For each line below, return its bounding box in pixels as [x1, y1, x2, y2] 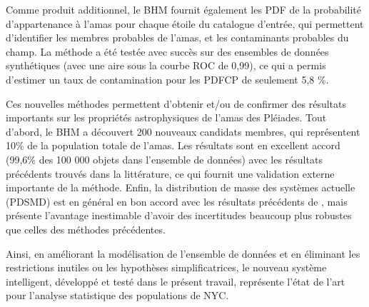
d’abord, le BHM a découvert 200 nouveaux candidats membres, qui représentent [6, 124, 360, 139]
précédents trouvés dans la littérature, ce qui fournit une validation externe [6, 166, 335, 181]
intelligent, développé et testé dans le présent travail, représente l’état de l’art [6, 273, 345, 288]
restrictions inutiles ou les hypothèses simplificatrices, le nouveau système [6, 260, 327, 275]
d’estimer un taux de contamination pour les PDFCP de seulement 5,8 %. [6, 71, 329, 86]
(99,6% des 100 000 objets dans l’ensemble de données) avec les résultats [6, 151, 323, 166]
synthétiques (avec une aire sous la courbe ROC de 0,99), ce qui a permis [6, 58, 326, 73]
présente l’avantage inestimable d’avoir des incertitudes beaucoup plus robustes [6, 208, 352, 223]
